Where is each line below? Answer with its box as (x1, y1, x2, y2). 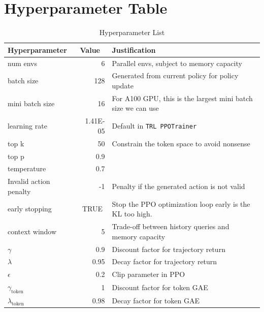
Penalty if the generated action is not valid (112, 181, 245, 192)
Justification (112, 44, 156, 55)
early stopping (8, 203, 52, 214)
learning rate (8, 120, 47, 131)
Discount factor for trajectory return (112, 243, 225, 254)
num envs (8, 57, 38, 68)
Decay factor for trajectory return (112, 256, 217, 267)
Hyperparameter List (99, 27, 165, 38)
